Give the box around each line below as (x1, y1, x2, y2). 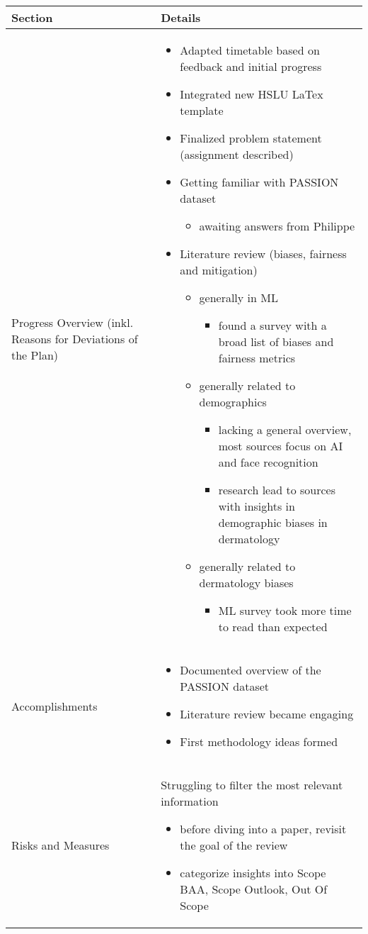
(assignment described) (180, 146, 294, 162)
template (180, 102, 224, 118)
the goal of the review (180, 837, 288, 853)
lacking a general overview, (218, 421, 352, 438)
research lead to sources (218, 482, 335, 498)
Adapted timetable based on (180, 42, 320, 58)
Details (161, 9, 201, 26)
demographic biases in (218, 514, 328, 530)
